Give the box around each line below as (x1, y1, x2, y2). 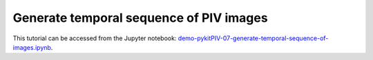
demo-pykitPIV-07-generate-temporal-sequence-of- (178, 34, 329, 42)
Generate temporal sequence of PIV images (12, 10, 269, 25)
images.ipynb (12, 43, 52, 51)
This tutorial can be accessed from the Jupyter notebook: (12, 34, 177, 42)
